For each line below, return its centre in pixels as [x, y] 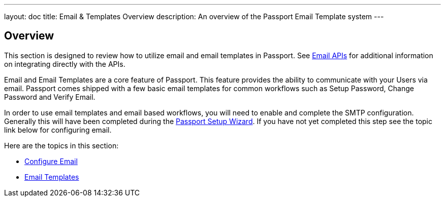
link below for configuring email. [58, 130]
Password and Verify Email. [50, 97]
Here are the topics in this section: [61, 145]
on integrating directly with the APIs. [65, 64]
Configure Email [51, 161]
